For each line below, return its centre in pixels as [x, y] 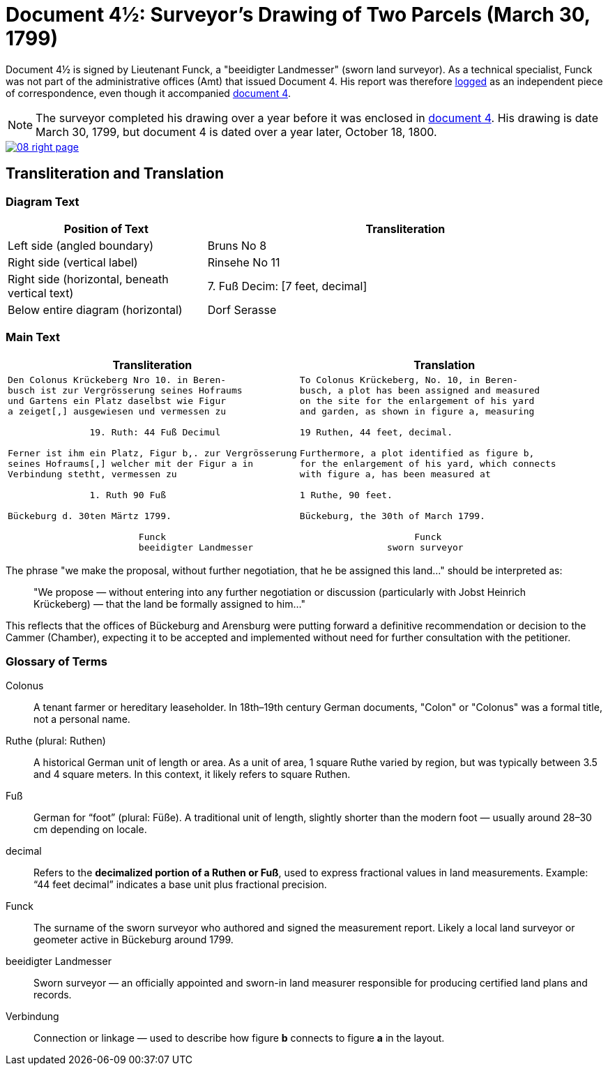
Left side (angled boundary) [81, 245]
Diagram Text [43, 201]
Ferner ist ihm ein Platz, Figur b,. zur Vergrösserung [152, 453]
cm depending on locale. [90, 830]
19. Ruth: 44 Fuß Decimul [155, 432]
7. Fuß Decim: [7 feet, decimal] [287, 286]
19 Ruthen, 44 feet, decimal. [376, 432]
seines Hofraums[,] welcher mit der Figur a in [131, 463]
